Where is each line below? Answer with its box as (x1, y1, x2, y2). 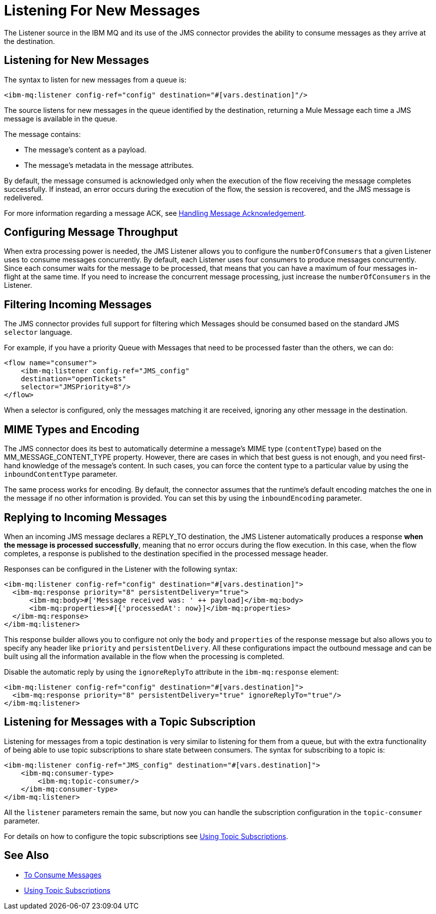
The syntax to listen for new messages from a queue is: (4, 75, 186, 84)
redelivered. (4, 193, 43, 202)
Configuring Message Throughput (4, 226, 178, 239)
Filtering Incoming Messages (4, 298, 152, 311)
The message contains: (4, 129, 81, 138)
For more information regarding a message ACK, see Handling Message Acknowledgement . (4, 208, 306, 217)
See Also (4, 849, 49, 862)
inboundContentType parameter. (4, 470, 117, 479)
